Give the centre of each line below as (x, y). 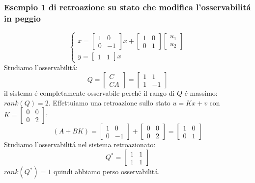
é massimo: (201, 93)
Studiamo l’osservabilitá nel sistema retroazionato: (80, 144)
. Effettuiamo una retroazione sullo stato (109, 102)
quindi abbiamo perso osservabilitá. (107, 171)
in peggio (22, 18)
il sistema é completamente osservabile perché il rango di (89, 93)
